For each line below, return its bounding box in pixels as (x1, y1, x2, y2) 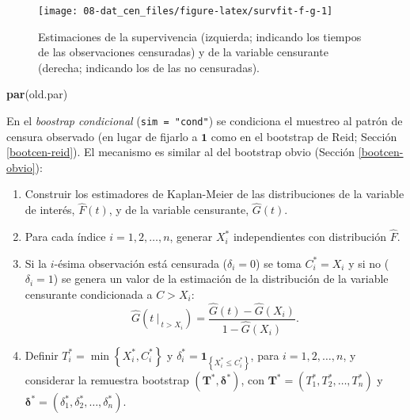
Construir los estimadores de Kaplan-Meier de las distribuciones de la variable (25, 185, 404, 202)
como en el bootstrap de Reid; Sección (211, 128, 397, 144)
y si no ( (348, 254, 389, 271)
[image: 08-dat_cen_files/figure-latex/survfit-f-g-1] (38, 6, 333, 17)
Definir (25, 346, 59, 363)
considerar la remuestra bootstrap (25, 372, 189, 388)
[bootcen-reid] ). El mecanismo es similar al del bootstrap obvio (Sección (6, 143, 355, 160)
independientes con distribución (233, 228, 387, 245)
